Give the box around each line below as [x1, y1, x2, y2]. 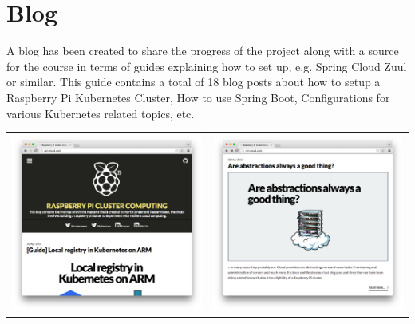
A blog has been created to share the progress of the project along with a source [6, 42, 399, 59]
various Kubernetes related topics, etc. [6, 105, 195, 121]
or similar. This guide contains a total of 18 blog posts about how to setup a [6, 73, 381, 90]
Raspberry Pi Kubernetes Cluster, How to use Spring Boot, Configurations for [6, 89, 390, 105]
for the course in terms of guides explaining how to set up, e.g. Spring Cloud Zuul [6, 57, 407, 74]
